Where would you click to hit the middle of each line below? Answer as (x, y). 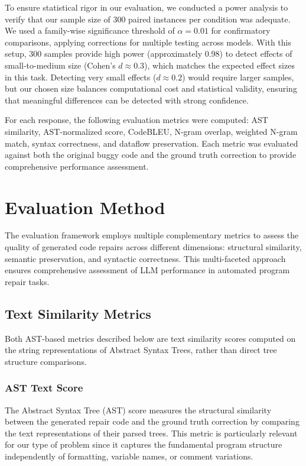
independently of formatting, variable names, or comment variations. (129, 456)
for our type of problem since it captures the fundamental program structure (144, 444)
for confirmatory (241, 30)
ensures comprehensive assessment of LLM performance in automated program (147, 270)
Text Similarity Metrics (78, 313)
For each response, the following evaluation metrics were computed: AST (136, 120)
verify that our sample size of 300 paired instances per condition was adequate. (148, 19)
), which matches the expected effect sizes (219, 65)
